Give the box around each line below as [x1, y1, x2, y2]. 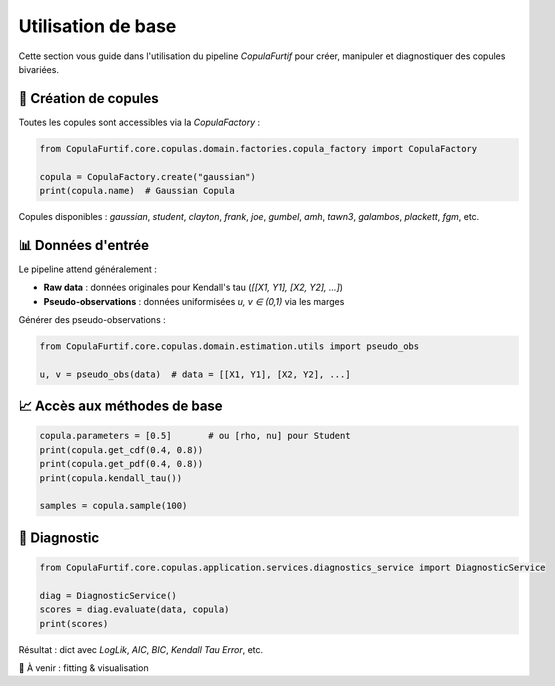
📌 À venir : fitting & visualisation [18, 661, 149, 674]
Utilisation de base [18, 15, 177, 37]
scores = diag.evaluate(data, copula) [39, 604, 230, 615]
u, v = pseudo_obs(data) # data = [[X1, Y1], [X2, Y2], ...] [39, 368, 351, 380]
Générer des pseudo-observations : [18, 314, 166, 326]
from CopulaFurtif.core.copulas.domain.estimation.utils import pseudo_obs [39, 341, 420, 352]
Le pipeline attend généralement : [18, 263, 157, 275]
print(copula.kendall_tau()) [39, 472, 183, 484]
